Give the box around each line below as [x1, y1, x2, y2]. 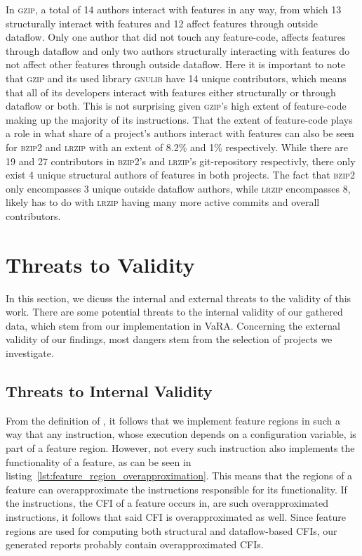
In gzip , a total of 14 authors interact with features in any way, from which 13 [6, 2, 342, 16]
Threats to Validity [6, 250, 195, 278]
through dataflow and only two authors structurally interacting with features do [6, 43, 350, 58]
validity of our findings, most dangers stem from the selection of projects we [6, 332, 333, 347]
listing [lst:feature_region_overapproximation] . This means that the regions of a [6, 468, 353, 483]
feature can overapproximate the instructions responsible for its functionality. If [6, 481, 347, 496]
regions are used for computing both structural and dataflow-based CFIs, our [6, 523, 337, 538]
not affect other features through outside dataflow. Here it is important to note [6, 57, 346, 72]
